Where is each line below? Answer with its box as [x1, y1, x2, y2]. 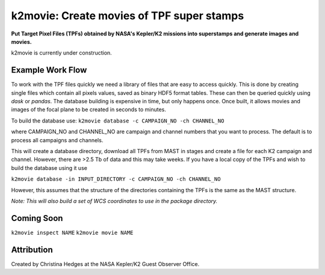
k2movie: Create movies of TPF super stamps [11, 9, 244, 22]
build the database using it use [11, 164, 87, 171]
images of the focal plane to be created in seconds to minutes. [11, 106, 167, 113]
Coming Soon [11, 213, 63, 223]
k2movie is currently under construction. [11, 49, 113, 56]
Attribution [11, 244, 54, 255]
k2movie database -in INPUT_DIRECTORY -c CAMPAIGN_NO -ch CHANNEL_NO [11, 176, 221, 183]
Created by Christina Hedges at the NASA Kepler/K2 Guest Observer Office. [11, 260, 200, 267]
